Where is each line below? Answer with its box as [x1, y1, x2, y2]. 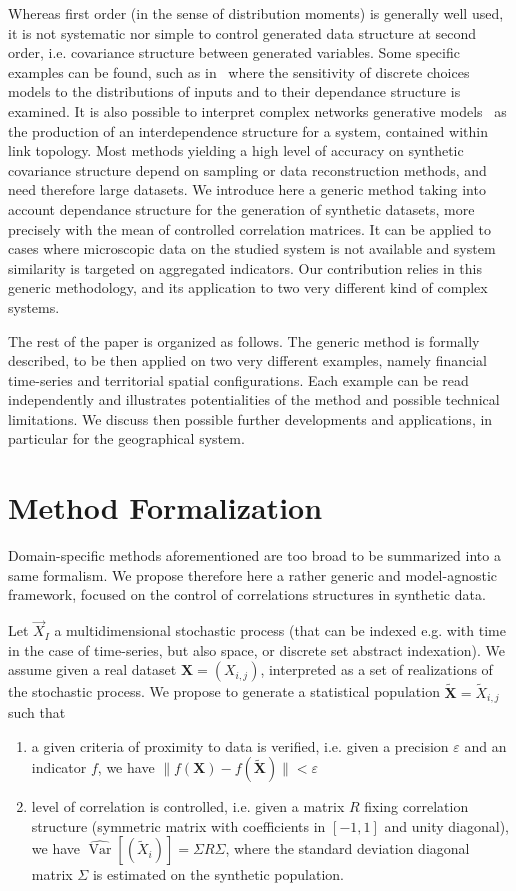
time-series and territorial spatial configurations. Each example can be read [8, 369, 469, 390]
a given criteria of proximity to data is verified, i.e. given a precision [31, 735, 449, 756]
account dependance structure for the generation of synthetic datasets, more [8, 198, 475, 219]
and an [464, 735, 507, 756]
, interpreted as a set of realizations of [260, 659, 493, 680]
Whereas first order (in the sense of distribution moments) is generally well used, [8, 3, 504, 23]
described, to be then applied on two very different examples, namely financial [8, 350, 487, 371]
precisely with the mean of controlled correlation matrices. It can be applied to [8, 218, 491, 239]
